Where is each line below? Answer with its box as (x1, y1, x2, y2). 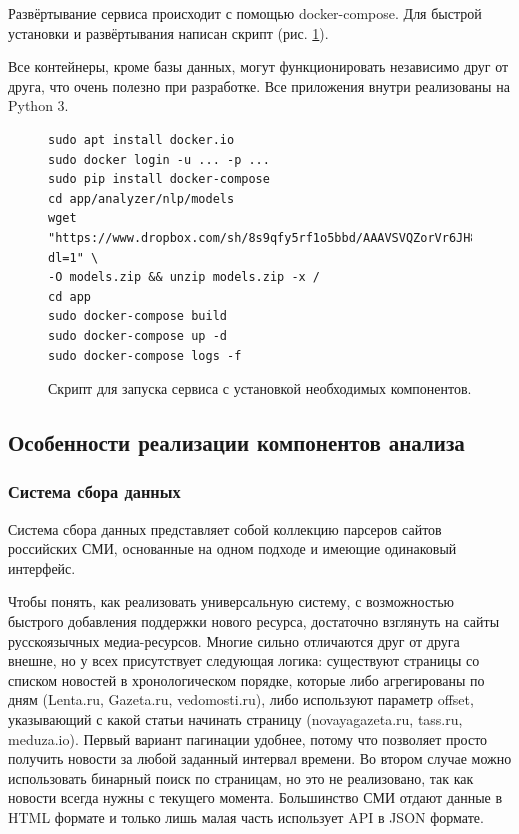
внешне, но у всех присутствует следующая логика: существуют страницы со (8, 650, 480, 671)
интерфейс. (8, 557, 76, 578)
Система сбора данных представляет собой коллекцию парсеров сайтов (8, 518, 442, 539)
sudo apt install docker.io (48, 132, 235, 147)
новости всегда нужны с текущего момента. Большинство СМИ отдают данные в (8, 787, 503, 808)
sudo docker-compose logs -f (48, 348, 242, 363)
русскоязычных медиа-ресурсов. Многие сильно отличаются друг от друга (8, 630, 460, 651)
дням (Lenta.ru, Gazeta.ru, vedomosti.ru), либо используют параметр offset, (8, 689, 474, 710)
